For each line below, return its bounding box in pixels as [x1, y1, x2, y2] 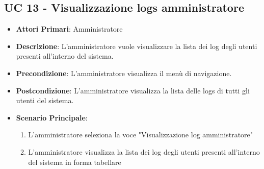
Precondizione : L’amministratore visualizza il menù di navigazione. [16, 67, 232, 78]
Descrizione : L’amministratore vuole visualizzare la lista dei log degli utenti [16, 40, 257, 51]
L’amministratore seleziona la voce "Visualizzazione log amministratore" [28, 129, 253, 140]
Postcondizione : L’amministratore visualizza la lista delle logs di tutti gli [16, 85, 250, 95]
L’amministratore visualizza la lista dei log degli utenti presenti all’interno [28, 146, 260, 157]
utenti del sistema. [16, 95, 74, 106]
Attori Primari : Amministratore [16, 23, 123, 34]
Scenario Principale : [16, 112, 88, 123]
